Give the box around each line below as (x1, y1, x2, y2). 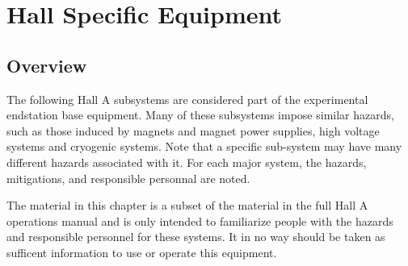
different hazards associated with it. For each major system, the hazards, (6, 153, 367, 170)
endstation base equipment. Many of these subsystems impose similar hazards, (6, 106, 394, 123)
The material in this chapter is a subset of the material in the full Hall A (6, 197, 368, 214)
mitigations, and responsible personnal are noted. (6, 169, 250, 186)
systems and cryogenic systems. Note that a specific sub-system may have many (6, 138, 402, 155)
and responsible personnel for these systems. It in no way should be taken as (6, 228, 385, 245)
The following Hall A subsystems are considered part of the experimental (6, 90, 368, 107)
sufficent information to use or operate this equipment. (6, 243, 277, 260)
